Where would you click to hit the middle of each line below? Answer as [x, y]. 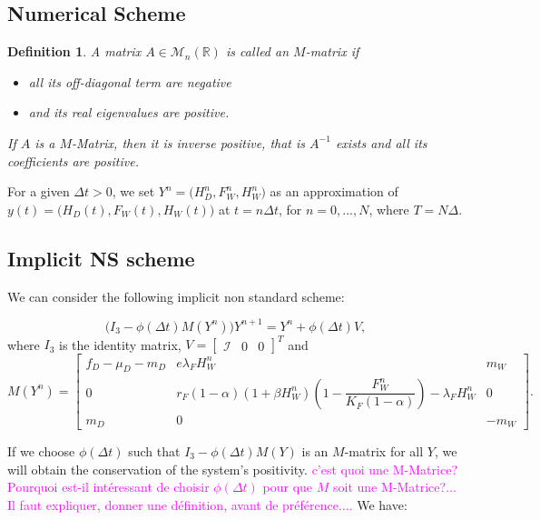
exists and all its [381, 142]
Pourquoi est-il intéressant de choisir [108, 487]
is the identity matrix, [120, 344]
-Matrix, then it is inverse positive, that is [189, 142]
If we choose [41, 451]
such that [154, 451]
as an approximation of [334, 191]
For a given [39, 191]
